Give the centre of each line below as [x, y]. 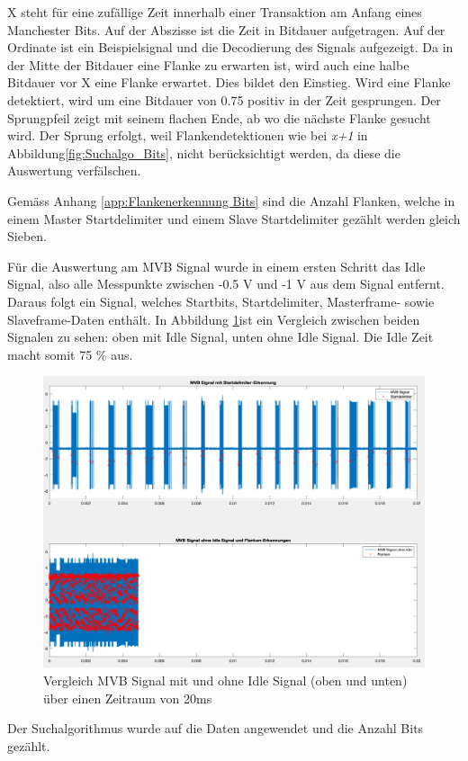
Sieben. [27, 236]
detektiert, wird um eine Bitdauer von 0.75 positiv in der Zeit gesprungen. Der [224, 99]
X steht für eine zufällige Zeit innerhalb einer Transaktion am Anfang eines [215, 12]
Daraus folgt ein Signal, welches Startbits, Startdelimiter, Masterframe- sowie [221, 301]
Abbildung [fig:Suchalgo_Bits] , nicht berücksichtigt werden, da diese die [204, 152]
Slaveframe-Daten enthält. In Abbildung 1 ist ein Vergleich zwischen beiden [214, 319]
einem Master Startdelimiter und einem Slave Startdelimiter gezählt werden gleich [234, 218]
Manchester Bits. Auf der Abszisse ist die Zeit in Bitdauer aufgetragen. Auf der [226, 29]
